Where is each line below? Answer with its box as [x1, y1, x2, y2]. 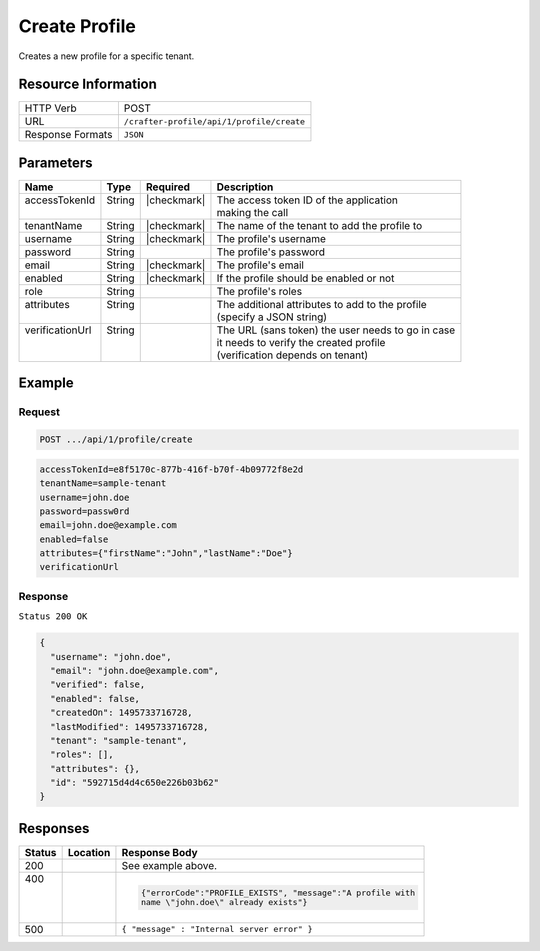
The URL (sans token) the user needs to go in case [216, 323, 456, 337]
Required [145, 180, 190, 194]
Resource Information [18, 76, 157, 93]
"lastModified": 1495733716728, [50, 721, 209, 732]
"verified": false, [50, 679, 146, 690]
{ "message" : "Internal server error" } [121, 924, 314, 935]
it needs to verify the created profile [216, 335, 386, 349]
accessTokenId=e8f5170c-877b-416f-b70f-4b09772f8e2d [39, 463, 304, 475]
